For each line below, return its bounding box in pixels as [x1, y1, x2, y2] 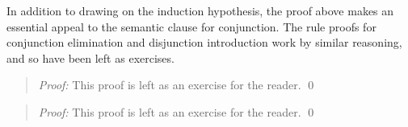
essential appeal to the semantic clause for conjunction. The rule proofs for [6, 18, 376, 35]
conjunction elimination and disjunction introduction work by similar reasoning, [6, 34, 402, 51]
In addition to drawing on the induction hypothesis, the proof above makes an [6, 2, 394, 18]
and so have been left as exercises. [6, 49, 175, 66]
